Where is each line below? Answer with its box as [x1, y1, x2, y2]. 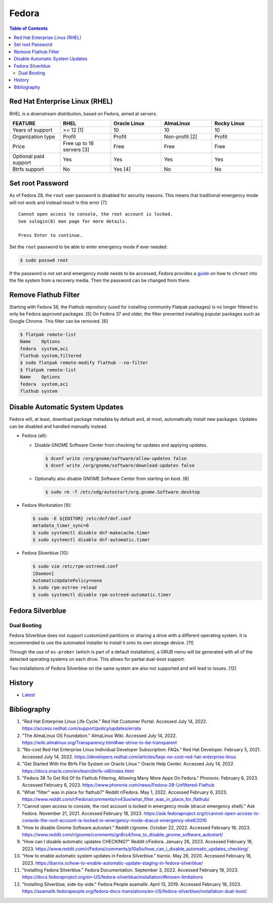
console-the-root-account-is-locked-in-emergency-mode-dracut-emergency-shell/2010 [22, 818, 207, 824]
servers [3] [63, 146, 89, 153]
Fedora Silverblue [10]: [22, 550, 69, 556]
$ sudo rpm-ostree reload [32, 585, 97, 590]
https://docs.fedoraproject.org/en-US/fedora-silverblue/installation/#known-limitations [22, 874, 203, 880]
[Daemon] [32, 571, 55, 576]
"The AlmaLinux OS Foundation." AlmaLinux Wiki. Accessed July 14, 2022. [22, 733, 177, 739]
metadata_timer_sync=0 [32, 523, 89, 529]
